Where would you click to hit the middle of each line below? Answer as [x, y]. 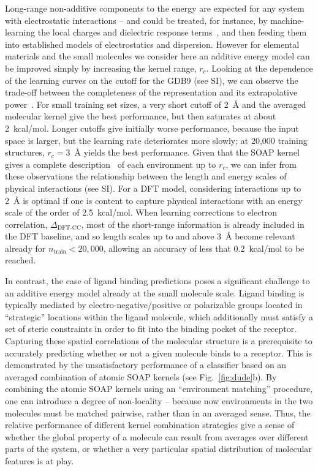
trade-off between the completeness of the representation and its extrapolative [151, 92]
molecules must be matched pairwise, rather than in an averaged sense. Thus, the [158, 413]
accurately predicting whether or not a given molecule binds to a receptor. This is [158, 352]
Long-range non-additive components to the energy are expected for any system [155, 8]
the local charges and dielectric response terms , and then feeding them [172, 32]
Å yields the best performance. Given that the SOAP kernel [187, 152]
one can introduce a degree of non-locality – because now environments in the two [159, 401]
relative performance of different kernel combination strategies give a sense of [150, 425]
